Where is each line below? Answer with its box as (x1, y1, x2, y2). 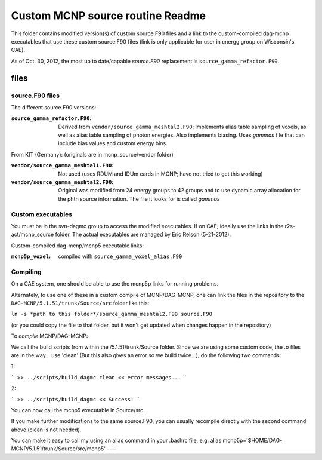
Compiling (11, 268, 42, 276)
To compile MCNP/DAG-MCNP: (11, 332, 88, 340)
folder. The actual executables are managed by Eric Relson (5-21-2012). (55, 231, 231, 238)
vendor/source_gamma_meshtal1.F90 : (11, 162, 114, 169)
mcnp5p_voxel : (11, 253, 51, 260)
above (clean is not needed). (11, 426, 82, 433)
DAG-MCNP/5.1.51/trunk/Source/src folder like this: (11, 299, 150, 307)
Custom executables (11, 210, 73, 218)
